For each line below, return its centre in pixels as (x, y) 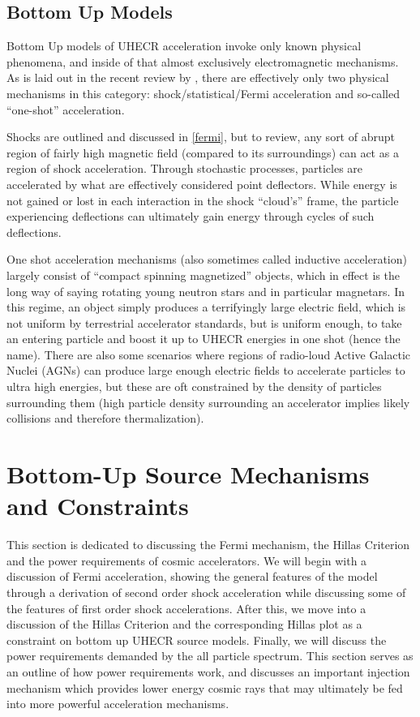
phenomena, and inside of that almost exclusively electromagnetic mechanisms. (203, 61)
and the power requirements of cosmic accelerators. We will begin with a (187, 560)
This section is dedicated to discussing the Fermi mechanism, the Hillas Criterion (208, 545)
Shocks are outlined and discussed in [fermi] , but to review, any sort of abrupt (201, 137)
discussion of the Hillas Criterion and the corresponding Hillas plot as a (184, 624)
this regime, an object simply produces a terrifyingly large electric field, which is (206, 307)
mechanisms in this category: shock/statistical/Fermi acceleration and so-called (203, 93)
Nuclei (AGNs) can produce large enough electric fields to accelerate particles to (206, 370)
